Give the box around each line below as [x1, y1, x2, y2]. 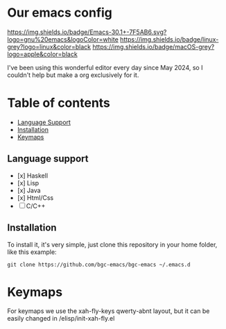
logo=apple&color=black [7, 50, 78, 58]
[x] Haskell [17, 171, 49, 180]
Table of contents [7, 95, 111, 111]
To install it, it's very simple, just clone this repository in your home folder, [7, 240, 218, 248]
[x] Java [17, 186, 41, 194]
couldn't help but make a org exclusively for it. [7, 71, 139, 79]
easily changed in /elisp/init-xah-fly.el [7, 314, 115, 323]
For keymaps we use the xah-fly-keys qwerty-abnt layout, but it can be [7, 307, 210, 315]
